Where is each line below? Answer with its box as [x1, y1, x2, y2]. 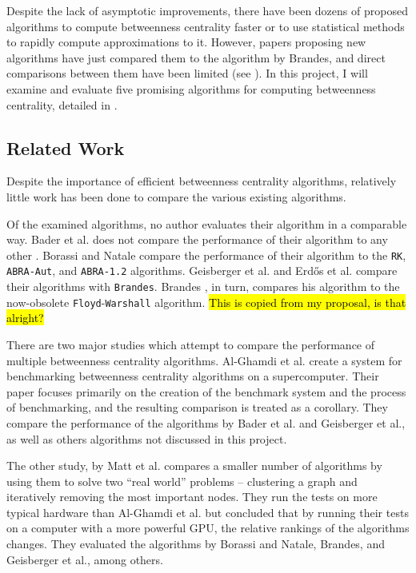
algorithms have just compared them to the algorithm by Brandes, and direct [6, 49, 386, 66]
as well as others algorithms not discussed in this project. [6, 430, 287, 447]
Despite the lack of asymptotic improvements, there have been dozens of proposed [6, 2, 408, 18]
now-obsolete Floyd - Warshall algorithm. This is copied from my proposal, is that [6, 293, 406, 310]
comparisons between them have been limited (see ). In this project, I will [6, 65, 368, 82]
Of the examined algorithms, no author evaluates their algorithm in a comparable [6, 215, 407, 232]
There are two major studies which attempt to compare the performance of [6, 336, 375, 352]
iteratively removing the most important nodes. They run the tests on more [6, 488, 378, 505]
